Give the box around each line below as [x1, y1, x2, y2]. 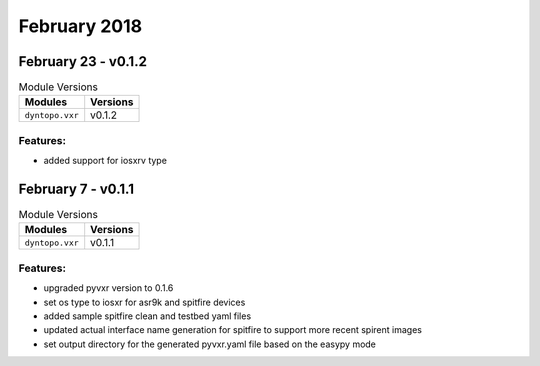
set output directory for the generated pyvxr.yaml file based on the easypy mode [43, 338, 377, 350]
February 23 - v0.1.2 [18, 53, 147, 70]
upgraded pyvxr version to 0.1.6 [43, 282, 174, 294]
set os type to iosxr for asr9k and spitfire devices [43, 296, 246, 308]
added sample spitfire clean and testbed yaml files [43, 310, 252, 322]
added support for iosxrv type [43, 155, 167, 167]
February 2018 [18, 15, 143, 37]
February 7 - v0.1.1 [18, 181, 135, 197]
